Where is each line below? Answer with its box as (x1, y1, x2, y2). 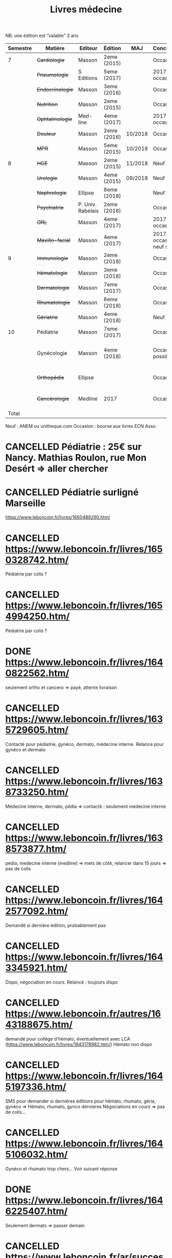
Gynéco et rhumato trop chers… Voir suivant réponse (5, 1166, 118, 1172)
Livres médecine (50, 4, 122, 15)
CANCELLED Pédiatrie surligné (5, 486, 139, 498)
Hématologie (36, 269, 68, 277)
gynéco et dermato (5, 746, 46, 753)
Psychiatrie (36, 204, 64, 211)
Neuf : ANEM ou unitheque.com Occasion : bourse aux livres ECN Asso (5, 423, 156, 429)
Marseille (5, 497, 46, 509)
